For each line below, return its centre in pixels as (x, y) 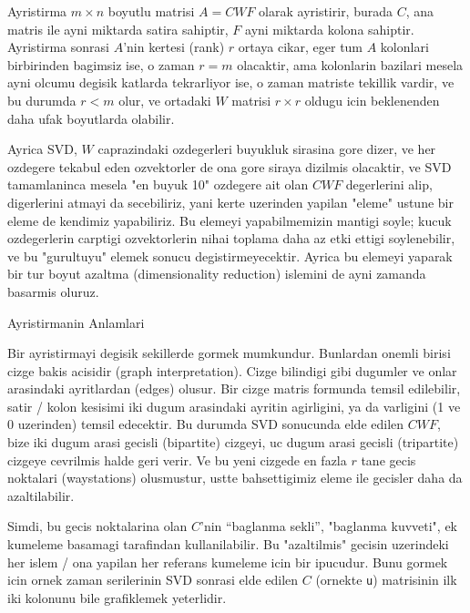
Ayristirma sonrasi (58, 47)
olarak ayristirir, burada (326, 11)
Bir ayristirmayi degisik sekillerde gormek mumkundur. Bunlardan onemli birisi (229, 353)
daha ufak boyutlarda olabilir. (91, 118)
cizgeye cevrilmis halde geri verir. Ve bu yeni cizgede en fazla (177, 460)
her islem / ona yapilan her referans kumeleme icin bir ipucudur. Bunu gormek (228, 562)
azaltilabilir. (41, 495)
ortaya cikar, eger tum (301, 47)
